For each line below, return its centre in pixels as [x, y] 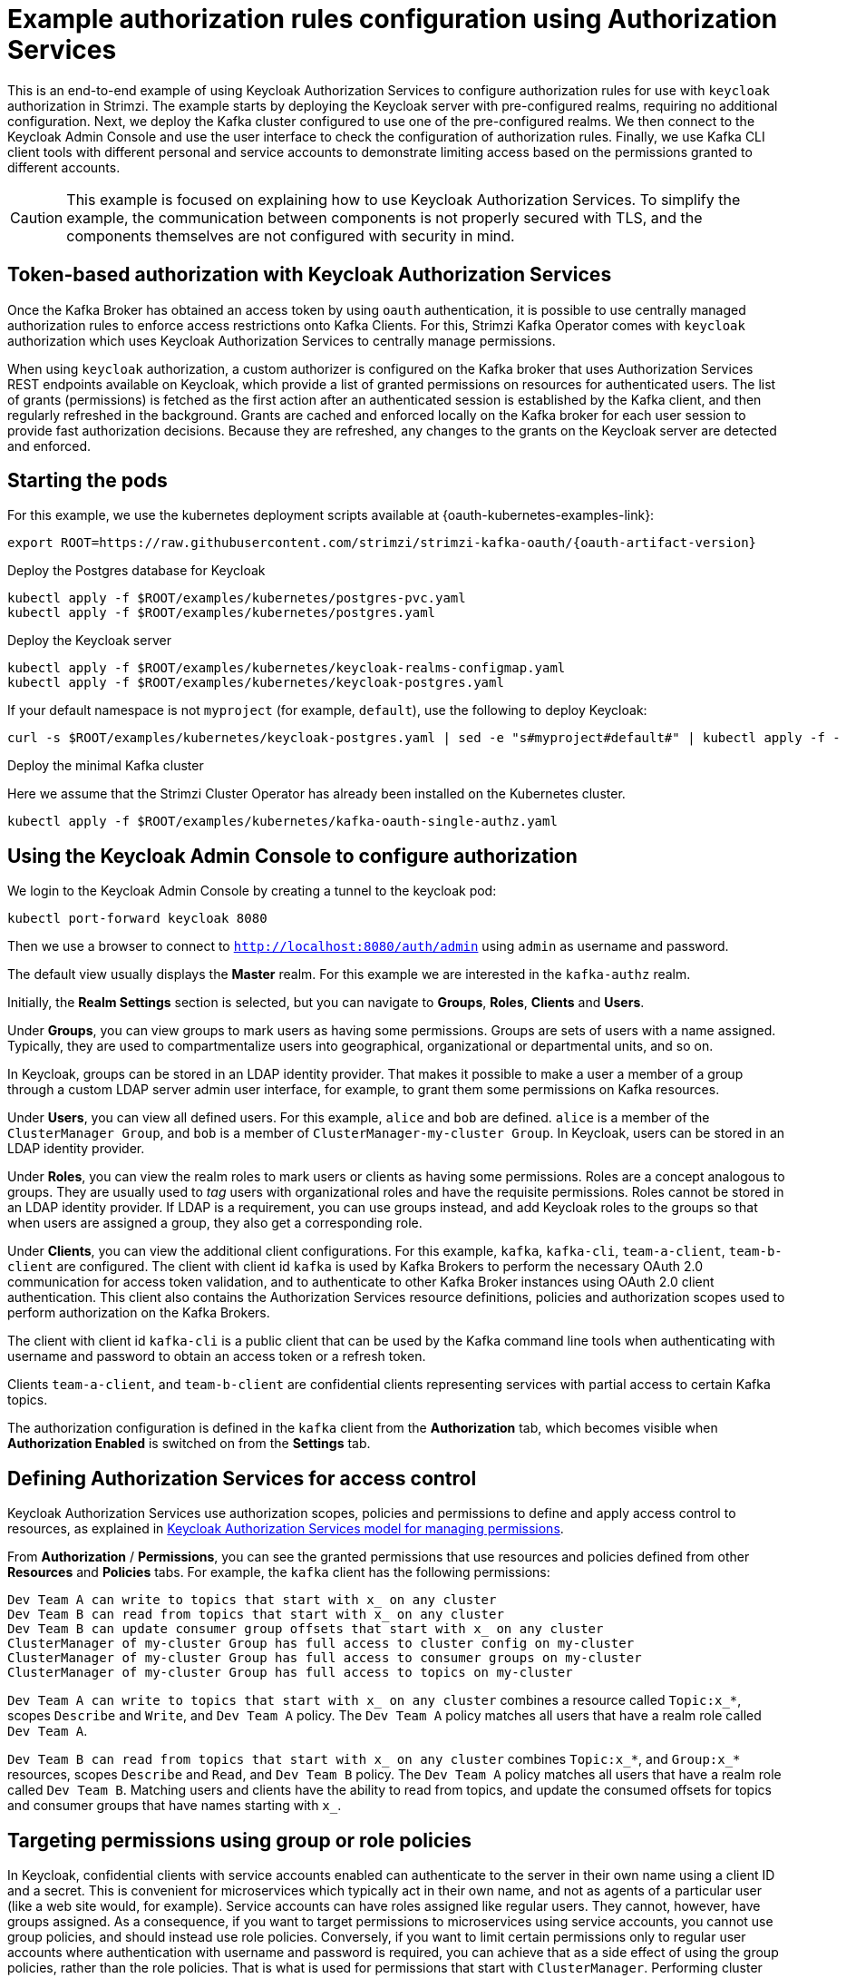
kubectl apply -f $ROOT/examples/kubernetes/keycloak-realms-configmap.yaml [287, 668]
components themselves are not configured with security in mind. [291, 235]
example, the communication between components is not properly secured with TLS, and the [384, 217]
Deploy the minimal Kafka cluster [106, 766]
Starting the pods [88, 481]
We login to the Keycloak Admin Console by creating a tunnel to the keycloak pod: [252, 891]
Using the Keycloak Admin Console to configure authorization [292, 856]
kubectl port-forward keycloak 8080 [137, 919]
